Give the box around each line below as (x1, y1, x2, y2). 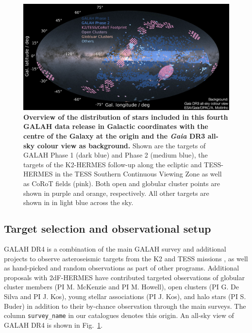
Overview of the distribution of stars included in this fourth (23, 111, 228, 122)
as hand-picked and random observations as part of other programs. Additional (4, 263, 239, 273)
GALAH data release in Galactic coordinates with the (23, 121, 208, 131)
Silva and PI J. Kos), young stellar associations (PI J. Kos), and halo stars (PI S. (4, 291, 246, 301)
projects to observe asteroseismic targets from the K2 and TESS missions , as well (4, 253, 248, 263)
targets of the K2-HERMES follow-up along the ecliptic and (23, 159, 202, 169)
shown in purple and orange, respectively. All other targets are (23, 188, 209, 198)
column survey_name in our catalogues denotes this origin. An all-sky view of (4, 310, 234, 320)
